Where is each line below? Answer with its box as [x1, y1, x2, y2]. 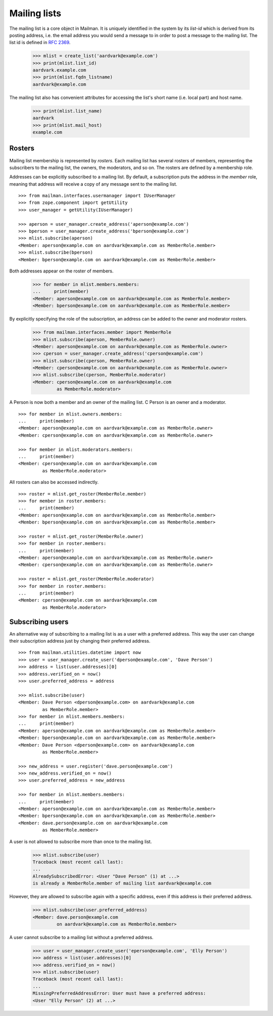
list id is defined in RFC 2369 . [9, 40, 71, 46]
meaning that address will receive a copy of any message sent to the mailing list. [9, 181, 177, 187]
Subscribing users [9, 617, 69, 626]
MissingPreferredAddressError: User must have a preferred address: [32, 991, 206, 996]
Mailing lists [9, 8, 62, 19]
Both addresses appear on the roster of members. [9, 268, 114, 274]
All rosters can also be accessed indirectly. [9, 479, 99, 485]
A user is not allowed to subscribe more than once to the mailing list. [9, 838, 152, 845]
